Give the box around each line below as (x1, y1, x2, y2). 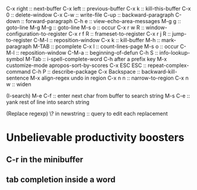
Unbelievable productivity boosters (6, 131, 185, 144)
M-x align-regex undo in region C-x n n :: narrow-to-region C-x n (30, 74, 189, 81)
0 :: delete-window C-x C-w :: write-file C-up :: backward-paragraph (6, 11, 174, 18)
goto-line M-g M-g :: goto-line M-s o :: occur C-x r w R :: (6, 24, 145, 31)
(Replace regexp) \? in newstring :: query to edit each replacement (6, 110, 168, 117)
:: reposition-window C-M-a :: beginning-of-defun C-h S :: (15, 49, 158, 56)
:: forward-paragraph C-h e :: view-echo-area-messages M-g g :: (21, 18, 181, 24)
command (6, 68, 31, 75)
